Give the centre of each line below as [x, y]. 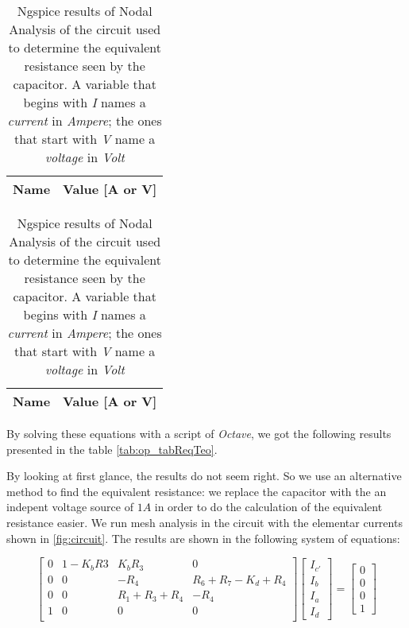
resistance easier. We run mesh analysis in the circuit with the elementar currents [204, 522]
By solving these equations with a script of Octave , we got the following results [199, 433]
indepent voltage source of [70, 507]
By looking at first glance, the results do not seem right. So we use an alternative [204, 476]
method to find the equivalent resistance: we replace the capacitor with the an [197, 491]
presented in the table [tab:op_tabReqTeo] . [112, 449]
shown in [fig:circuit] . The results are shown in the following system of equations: [203, 538]
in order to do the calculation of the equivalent [268, 507]
